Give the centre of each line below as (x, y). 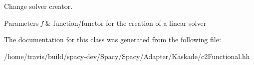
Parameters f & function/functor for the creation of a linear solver (105, 23)
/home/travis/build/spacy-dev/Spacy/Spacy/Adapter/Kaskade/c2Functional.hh (127, 56)
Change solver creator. (38, 6)
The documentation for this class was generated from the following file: (113, 39)
